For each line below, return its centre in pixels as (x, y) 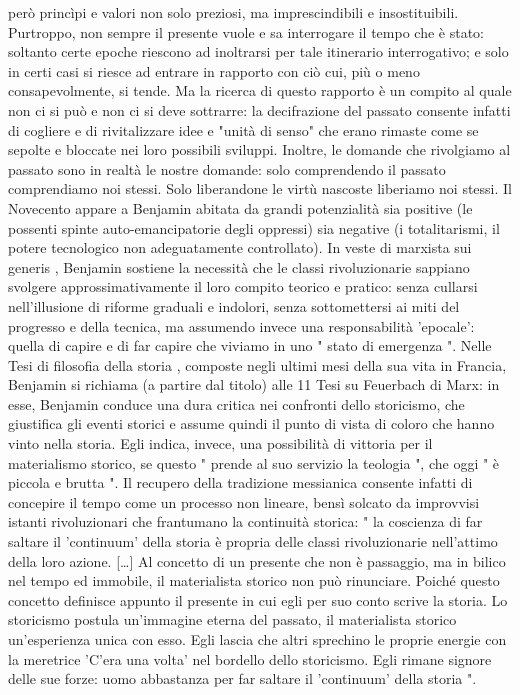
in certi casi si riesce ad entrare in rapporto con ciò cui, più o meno (214, 70)
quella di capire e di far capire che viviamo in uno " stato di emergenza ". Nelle (250, 345)
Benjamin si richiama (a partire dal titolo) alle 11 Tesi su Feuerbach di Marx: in (254, 384)
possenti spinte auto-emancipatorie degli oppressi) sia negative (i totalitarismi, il (254, 227)
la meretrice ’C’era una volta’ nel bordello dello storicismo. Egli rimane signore (250, 658)
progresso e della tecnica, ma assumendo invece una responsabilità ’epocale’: (241, 325)
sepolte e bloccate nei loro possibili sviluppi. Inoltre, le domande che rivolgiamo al (259, 149)
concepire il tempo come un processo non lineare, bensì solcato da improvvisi (244, 501)
